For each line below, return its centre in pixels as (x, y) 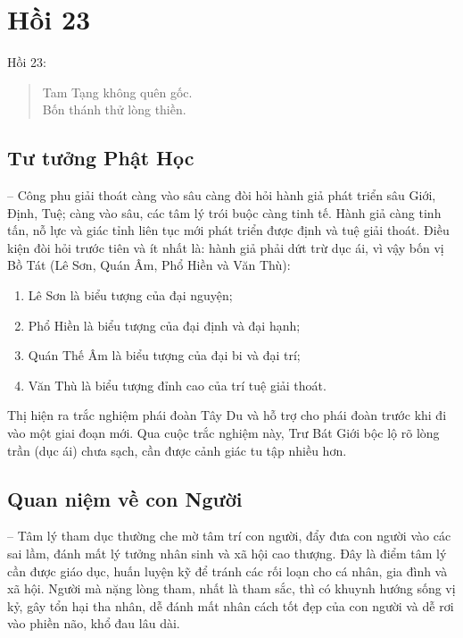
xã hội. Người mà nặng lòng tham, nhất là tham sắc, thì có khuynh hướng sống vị (231, 588)
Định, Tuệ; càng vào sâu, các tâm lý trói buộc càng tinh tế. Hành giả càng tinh (224, 212)
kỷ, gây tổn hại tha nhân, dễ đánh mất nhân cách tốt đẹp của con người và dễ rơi (231, 605)
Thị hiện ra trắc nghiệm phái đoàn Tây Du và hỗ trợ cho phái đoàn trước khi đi (227, 415)
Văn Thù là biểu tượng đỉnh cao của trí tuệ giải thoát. (177, 385)
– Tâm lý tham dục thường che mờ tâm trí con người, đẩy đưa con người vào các (229, 536)
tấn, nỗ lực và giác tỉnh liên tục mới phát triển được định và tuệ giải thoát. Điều (228, 230)
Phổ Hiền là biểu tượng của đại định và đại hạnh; (164, 325)
